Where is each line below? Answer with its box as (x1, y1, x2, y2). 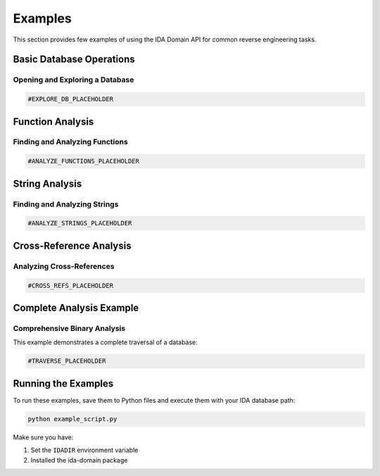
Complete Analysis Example (13, 301, 139, 313)
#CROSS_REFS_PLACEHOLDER (27, 282, 114, 289)
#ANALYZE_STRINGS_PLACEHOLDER (27, 219, 132, 227)
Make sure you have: (13, 433, 74, 441)
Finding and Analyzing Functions (13, 137, 128, 147)
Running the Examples (13, 377, 114, 389)
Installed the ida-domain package (30, 456, 128, 464)
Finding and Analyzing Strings (13, 199, 119, 209)
